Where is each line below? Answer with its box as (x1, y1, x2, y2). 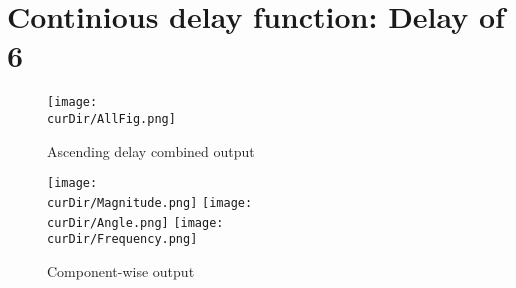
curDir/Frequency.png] (47, 232, 198, 247)
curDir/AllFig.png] (47, 111, 176, 126)
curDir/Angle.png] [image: (47, 215, 224, 230)
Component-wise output (47, 260, 195, 281)
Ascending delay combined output (47, 140, 255, 161)
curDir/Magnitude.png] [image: (47, 195, 253, 210)
